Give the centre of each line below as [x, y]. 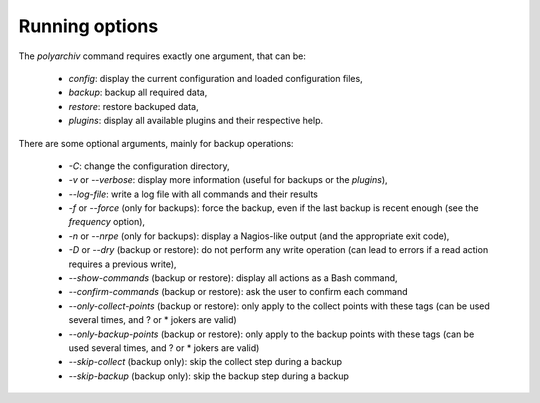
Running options [88, 26]
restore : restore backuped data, [133, 106]
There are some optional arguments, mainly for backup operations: [156, 143]
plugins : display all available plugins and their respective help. [196, 121]
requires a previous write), [122, 264]
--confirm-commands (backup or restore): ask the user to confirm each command [238, 292]
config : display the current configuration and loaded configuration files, [216, 78]
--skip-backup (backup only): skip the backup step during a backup [209, 376]
